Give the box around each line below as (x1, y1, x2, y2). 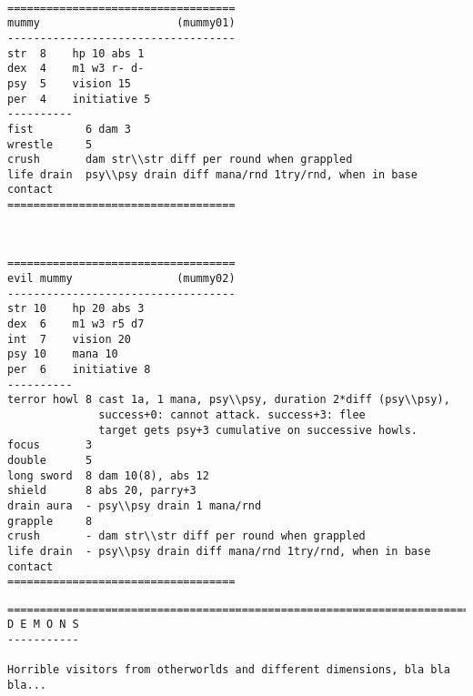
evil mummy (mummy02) (7, 272, 236, 286)
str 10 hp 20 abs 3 (7, 302, 145, 316)
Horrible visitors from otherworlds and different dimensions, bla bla (7, 663, 450, 677)
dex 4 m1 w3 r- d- (7, 62, 145, 76)
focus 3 (7, 439, 93, 452)
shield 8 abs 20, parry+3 (7, 484, 196, 498)
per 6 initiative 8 (7, 362, 151, 376)
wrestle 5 (7, 137, 93, 151)
